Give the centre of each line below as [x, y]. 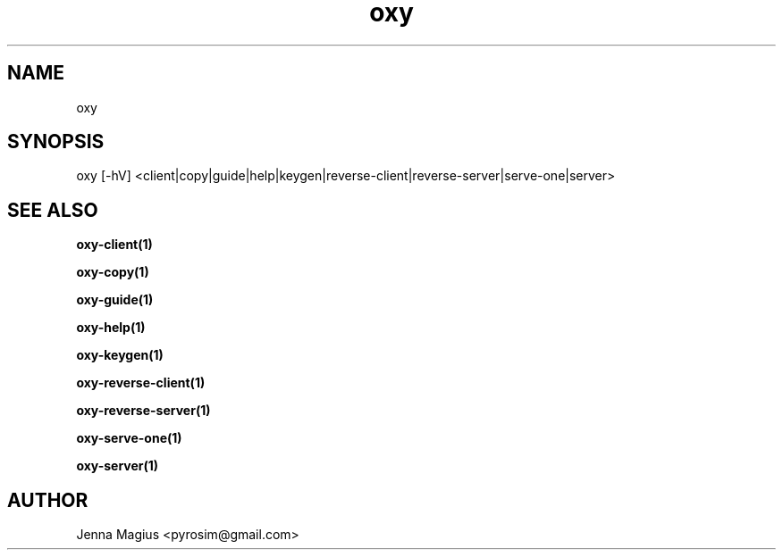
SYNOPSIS [56, 142]
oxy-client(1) [114, 245]
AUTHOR [48, 500]
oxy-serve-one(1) [129, 438]
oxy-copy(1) [113, 272]
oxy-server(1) [118, 466]
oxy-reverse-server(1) [143, 411]
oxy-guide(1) [115, 300]
